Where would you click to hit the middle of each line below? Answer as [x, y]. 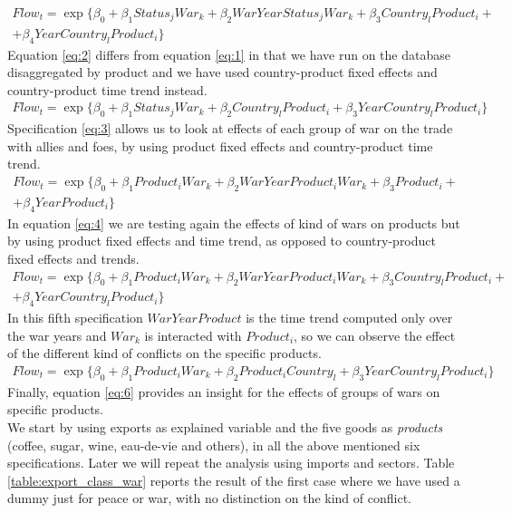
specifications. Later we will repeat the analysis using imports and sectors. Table [231, 463]
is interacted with [193, 335]
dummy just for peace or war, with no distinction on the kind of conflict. [209, 498]
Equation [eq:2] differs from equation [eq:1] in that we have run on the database [229, 54]
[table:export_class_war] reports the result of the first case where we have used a [234, 480]
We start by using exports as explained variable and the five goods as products [225, 426]
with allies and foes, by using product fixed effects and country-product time [220, 145]
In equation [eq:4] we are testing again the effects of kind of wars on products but [234, 223]
